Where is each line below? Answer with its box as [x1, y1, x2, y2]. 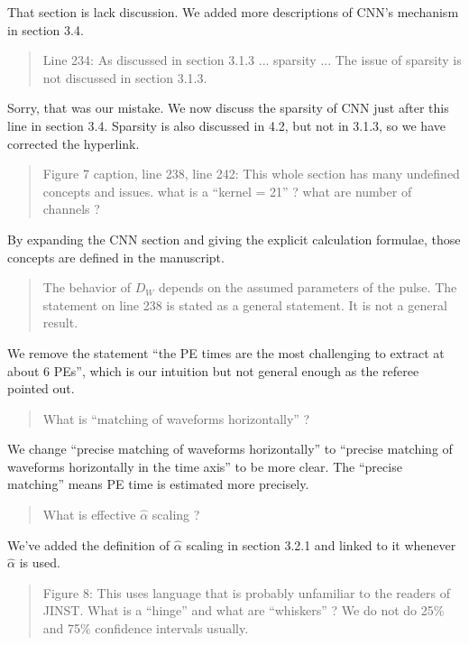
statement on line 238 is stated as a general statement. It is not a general [42, 295, 447, 314]
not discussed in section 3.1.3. [42, 68, 207, 87]
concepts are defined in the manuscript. [7, 247, 225, 266]
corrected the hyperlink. [7, 134, 140, 152]
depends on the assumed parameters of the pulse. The [159, 278, 457, 297]
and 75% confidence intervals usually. [42, 619, 249, 638]
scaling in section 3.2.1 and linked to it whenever [186, 535, 456, 554]
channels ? [42, 199, 100, 218]
